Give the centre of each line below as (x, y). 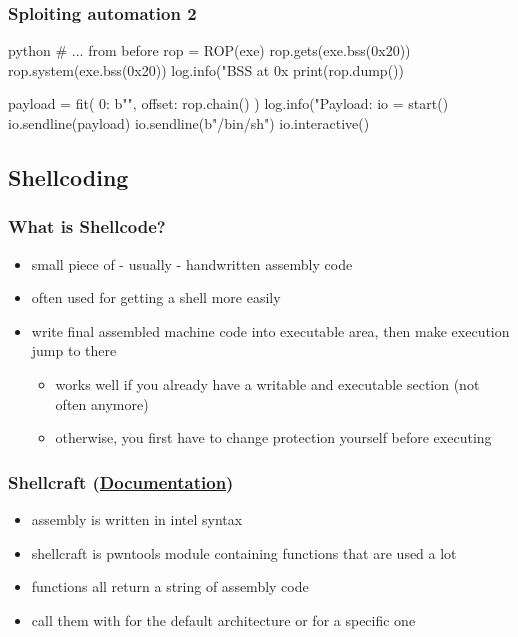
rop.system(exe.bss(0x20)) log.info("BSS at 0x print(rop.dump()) (206, 69)
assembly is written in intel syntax (137, 518)
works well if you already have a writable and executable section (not (267, 383)
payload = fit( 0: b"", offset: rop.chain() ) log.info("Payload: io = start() (228, 103)
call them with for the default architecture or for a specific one (223, 619)
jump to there (74, 350)
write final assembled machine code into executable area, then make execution (270, 330)
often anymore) (102, 403)
